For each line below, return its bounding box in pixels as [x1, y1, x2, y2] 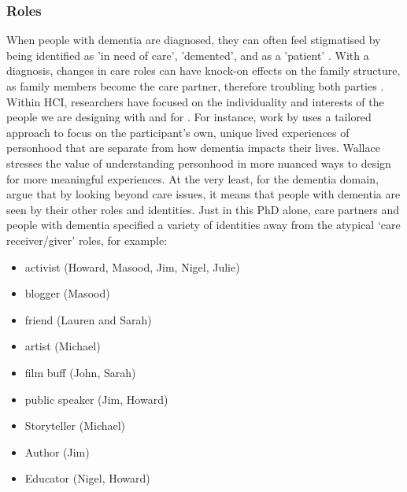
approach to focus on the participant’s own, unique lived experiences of [6, 124, 350, 140]
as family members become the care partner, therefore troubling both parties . [6, 78, 384, 94]
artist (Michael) [24, 338, 101, 354]
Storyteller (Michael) [24, 417, 126, 434]
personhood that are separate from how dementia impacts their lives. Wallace [6, 139, 380, 156]
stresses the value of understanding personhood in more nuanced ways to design [6, 154, 391, 171]
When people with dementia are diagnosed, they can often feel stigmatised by [6, 31, 381, 48]
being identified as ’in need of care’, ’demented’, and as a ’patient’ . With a [6, 46, 369, 63]
